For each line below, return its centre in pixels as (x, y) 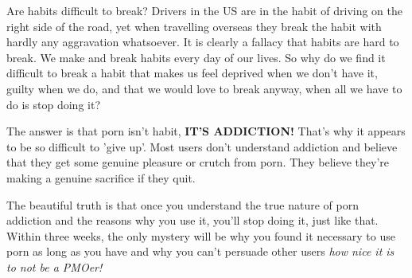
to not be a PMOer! (54, 266)
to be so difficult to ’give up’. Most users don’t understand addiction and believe (202, 146)
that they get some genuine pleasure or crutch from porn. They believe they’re (198, 162)
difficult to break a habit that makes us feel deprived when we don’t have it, (192, 73)
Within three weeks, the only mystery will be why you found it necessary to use (201, 235)
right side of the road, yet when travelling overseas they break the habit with (194, 26)
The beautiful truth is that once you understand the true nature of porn (183, 204)
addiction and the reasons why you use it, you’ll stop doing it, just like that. (192, 220)
